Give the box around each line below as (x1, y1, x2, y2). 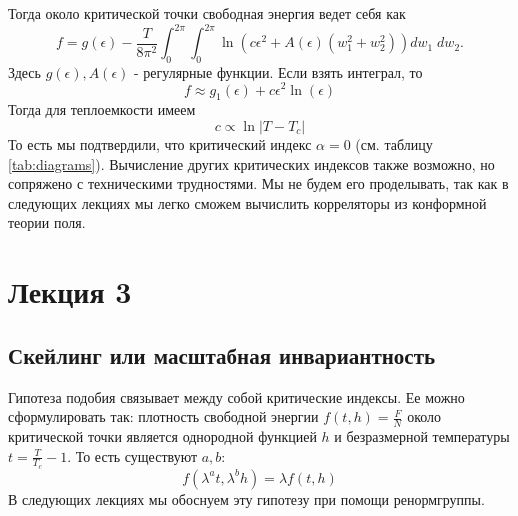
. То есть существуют (67, 445, 198, 466)
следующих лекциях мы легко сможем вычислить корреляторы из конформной (8, 192, 487, 213)
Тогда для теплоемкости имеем (8, 99, 196, 120)
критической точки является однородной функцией (8, 425, 317, 446)
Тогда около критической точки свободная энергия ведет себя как (8, 3, 406, 23)
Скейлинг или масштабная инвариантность (8, 339, 436, 370)
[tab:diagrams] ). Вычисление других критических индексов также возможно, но (8, 153, 495, 174)
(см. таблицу (355, 133, 433, 154)
